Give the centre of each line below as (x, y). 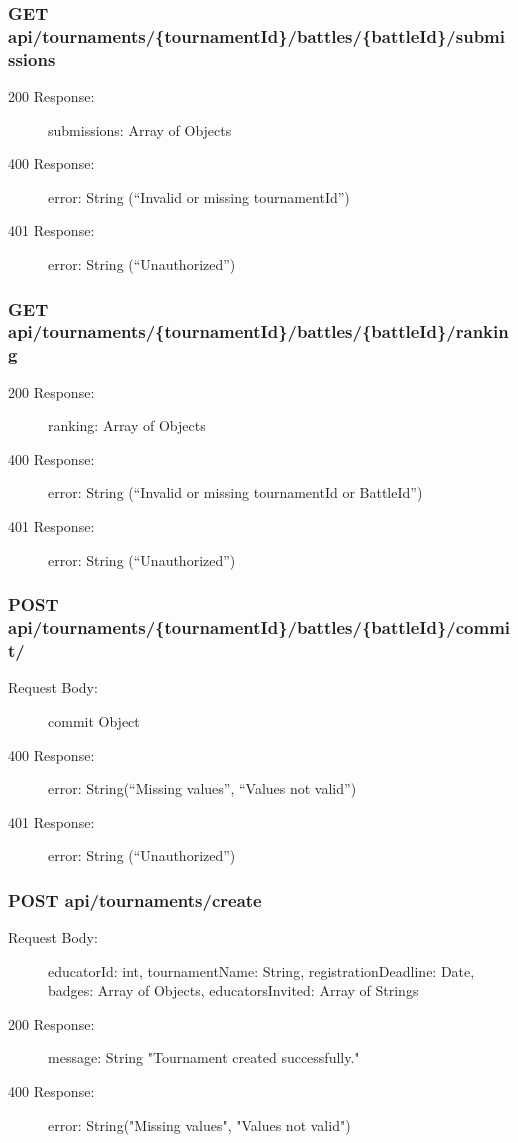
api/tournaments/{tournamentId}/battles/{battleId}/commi (259, 627)
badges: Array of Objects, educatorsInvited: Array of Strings (233, 990)
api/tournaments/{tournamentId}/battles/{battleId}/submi (256, 35)
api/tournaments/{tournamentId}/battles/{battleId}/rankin (258, 331)
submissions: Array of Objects (140, 129)
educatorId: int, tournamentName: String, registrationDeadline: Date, (261, 970)
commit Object (94, 720)
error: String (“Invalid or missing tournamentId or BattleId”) (235, 492)
